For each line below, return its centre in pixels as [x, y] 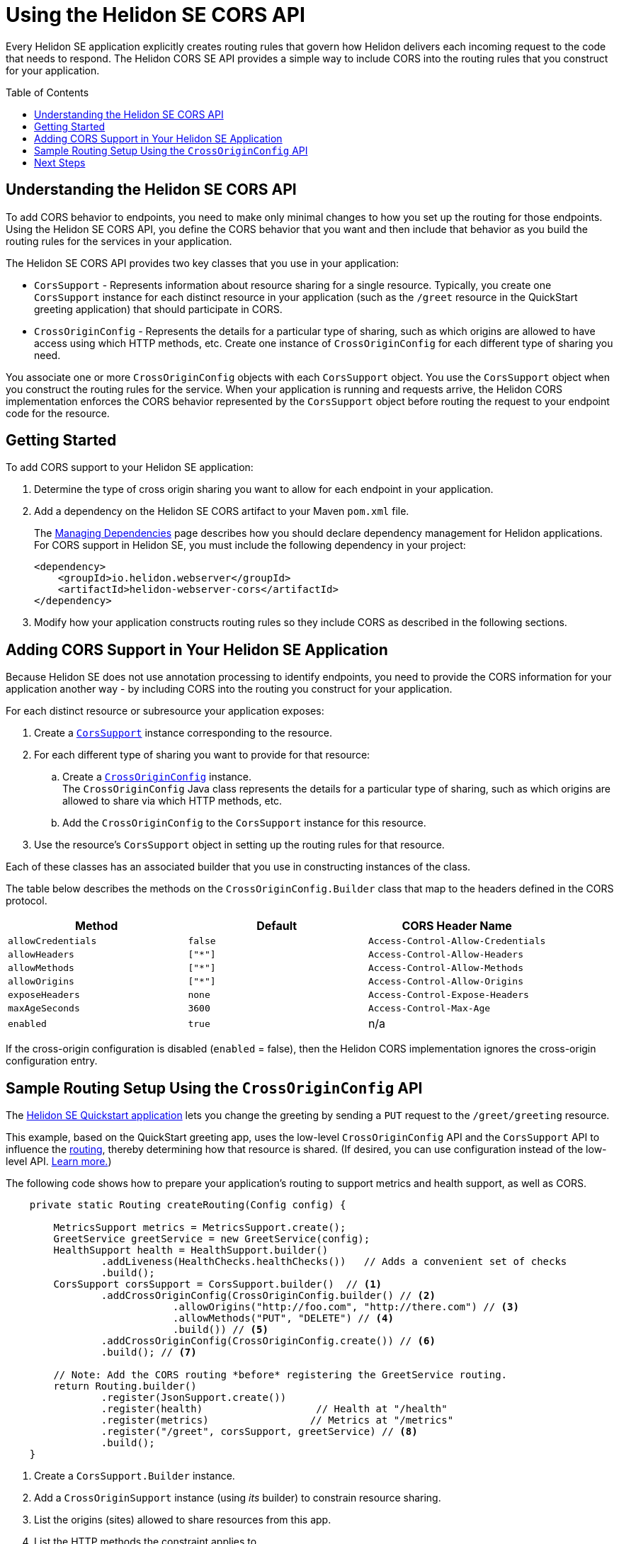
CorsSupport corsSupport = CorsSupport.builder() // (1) [218, 1284]
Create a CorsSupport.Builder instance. [135, 1476]
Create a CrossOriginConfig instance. [157, 777]
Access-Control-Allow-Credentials [457, 941]
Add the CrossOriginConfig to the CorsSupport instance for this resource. [244, 823]
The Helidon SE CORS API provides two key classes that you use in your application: [203, 263]
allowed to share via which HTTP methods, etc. [172, 801]
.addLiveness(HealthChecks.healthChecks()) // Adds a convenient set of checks [334, 1262]
